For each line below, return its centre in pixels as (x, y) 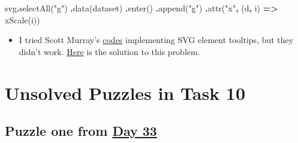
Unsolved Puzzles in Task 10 (125, 92)
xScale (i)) (22, 19)
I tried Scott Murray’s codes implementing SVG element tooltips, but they (156, 40)
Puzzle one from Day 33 (81, 131)
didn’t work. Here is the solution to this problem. (109, 51)
